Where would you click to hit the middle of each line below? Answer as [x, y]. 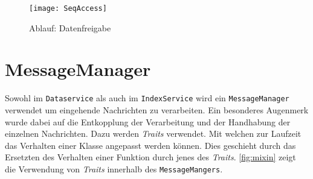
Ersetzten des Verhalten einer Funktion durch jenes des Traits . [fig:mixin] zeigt [150, 157]
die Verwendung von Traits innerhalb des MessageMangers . [114, 169]
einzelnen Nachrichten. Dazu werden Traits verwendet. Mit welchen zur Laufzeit [153, 133]
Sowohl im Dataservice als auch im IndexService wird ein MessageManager [147, 98]
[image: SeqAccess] [68, 8]
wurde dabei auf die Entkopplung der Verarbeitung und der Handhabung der [148, 121]
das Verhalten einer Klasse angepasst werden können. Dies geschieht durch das [150, 145]
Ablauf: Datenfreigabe [70, 27]
